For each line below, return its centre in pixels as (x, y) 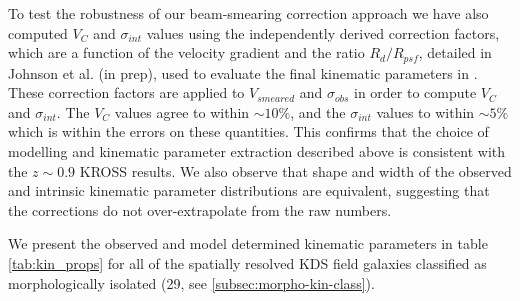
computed (38, 32)
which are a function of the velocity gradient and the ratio (186, 52)
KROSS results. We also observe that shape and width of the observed (295, 170)
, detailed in (455, 52)
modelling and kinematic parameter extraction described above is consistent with (257, 151)
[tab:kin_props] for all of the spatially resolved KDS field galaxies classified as (247, 262)
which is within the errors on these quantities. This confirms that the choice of (248, 131)
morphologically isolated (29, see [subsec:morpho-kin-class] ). (191, 282)
